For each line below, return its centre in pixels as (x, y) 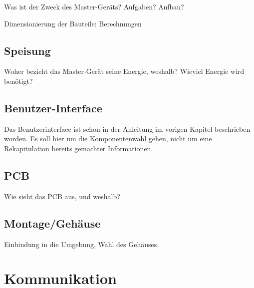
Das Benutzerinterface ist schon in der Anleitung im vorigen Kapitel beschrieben (127, 129)
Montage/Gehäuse (52, 223)
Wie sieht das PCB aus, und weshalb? (62, 196)
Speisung (27, 50)
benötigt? (18, 81)
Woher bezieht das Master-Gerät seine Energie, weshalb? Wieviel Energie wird (124, 71)
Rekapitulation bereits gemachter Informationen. (79, 148)
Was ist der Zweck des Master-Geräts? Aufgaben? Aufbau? (94, 6)
